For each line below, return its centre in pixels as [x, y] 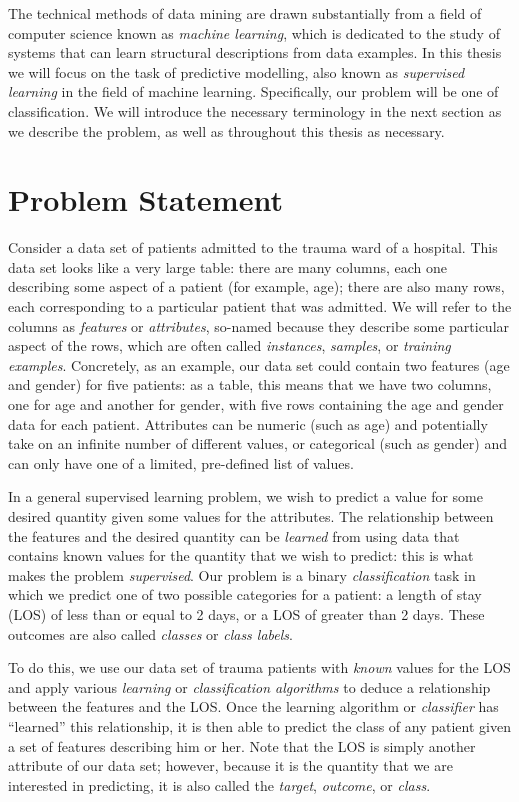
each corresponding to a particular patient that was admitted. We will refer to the [260, 306]
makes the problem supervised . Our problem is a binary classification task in [242, 574]
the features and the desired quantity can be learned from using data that [234, 535]
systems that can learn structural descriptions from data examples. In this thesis [255, 52]
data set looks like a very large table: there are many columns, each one [227, 266]
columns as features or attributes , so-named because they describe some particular [259, 325]
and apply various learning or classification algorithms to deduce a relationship [249, 686]
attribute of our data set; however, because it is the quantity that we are [230, 765]
